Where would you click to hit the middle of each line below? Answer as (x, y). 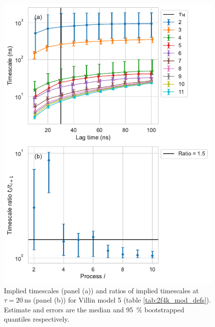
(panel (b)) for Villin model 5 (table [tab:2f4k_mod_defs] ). (122, 300)
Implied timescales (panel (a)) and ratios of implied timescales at (101, 290)
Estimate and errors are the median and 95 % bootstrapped (94, 309)
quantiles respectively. (37, 319)
